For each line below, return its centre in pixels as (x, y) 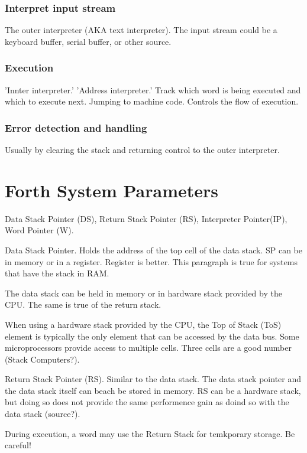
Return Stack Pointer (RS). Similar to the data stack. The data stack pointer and (153, 379)
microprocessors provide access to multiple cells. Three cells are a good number (148, 348)
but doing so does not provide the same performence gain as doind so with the (147, 402)
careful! (18, 445)
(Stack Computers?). (42, 359)
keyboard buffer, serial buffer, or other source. (88, 41)
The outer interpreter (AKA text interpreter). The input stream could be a (141, 30)
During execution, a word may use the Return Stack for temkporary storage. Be (150, 433)
